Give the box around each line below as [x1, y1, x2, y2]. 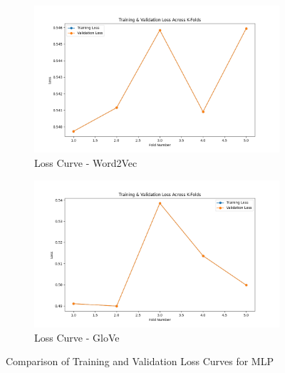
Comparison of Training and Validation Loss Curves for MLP [6, 354, 274, 369]
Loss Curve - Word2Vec [34, 155, 138, 170]
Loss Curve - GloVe [34, 329, 120, 344]
